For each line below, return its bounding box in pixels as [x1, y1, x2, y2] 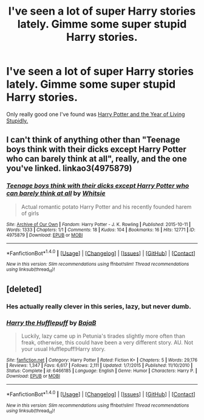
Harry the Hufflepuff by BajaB [6, 318, 97, 327]
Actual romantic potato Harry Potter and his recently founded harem [21, 203, 192, 210]
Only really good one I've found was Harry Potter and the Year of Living [6, 110, 185, 118]
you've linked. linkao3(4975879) [6, 163, 132, 174]
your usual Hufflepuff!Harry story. [21, 346, 106, 353]
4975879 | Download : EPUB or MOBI [6, 232, 83, 238]
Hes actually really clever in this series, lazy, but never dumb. [6, 302, 191, 310]
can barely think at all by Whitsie [6, 189, 106, 198]
